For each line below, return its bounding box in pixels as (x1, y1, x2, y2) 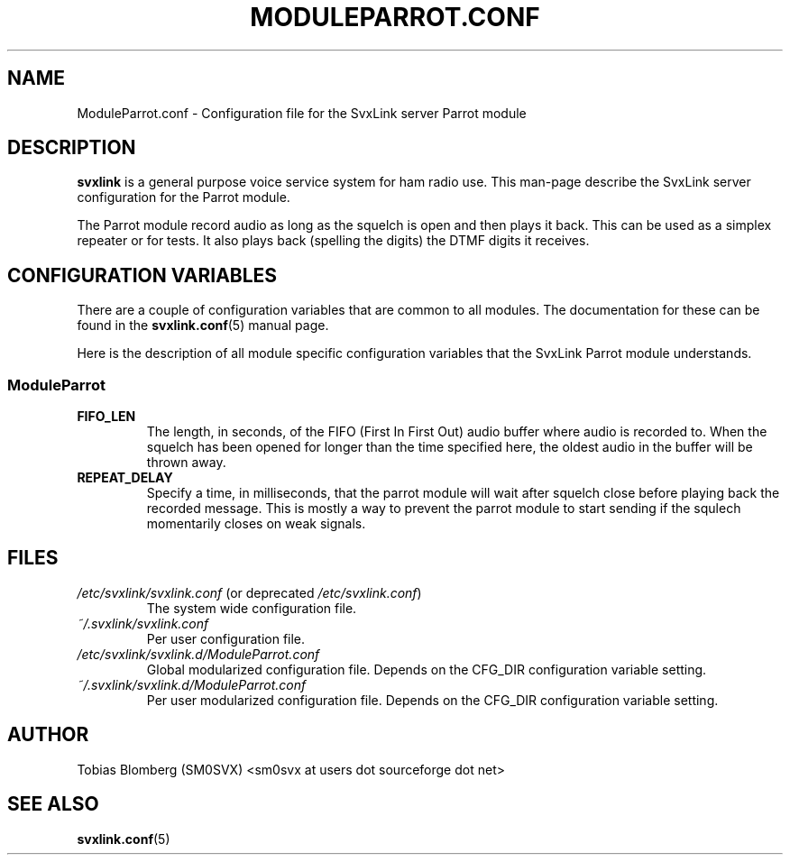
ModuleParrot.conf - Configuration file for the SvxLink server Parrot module (77, 105, 527, 121)
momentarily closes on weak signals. (146, 516, 366, 532)
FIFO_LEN (77, 408, 136, 425)
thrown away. (146, 454, 226, 471)
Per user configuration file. (146, 630, 306, 646)
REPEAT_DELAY (77, 470, 173, 486)
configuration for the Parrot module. (77, 189, 290, 206)
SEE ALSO (7, 793, 99, 816)
